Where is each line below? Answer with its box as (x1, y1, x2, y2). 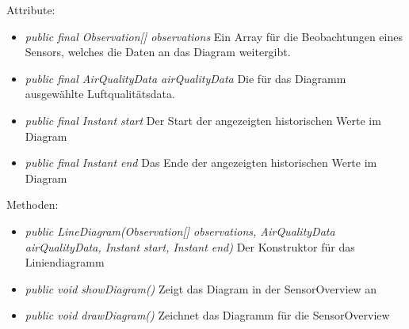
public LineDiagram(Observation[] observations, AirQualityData (25, 222, 335, 239)
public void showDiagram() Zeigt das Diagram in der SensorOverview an (25, 280, 377, 297)
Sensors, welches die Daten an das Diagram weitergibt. (25, 43, 291, 60)
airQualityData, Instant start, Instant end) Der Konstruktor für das (25, 238, 355, 255)
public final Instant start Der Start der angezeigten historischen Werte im (25, 112, 381, 128)
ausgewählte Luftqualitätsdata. (25, 85, 175, 102)
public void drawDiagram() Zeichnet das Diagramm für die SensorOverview (25, 307, 390, 323)
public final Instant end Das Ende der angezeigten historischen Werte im (25, 154, 377, 171)
